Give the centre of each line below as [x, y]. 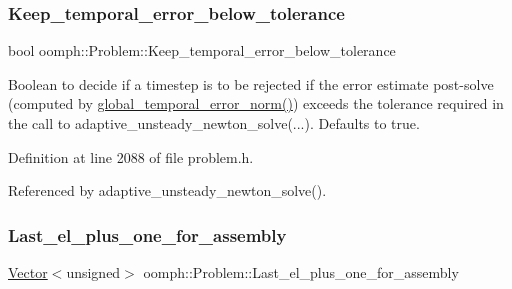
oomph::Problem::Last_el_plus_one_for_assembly [301, 272]
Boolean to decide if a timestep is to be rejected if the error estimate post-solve [251, 83]
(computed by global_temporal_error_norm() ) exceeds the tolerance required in [256, 103]
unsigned [93, 272]
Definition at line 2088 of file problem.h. [131, 156]
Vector [28, 272]
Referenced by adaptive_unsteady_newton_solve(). [167, 190]
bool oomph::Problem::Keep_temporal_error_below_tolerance [202, 50]
